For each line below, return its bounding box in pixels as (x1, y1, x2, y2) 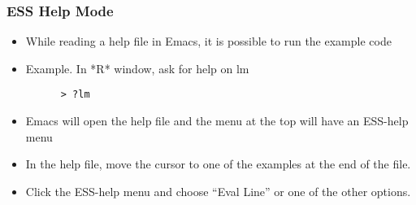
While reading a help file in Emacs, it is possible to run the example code (25, 33, 392, 50)
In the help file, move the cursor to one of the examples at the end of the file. (25, 155, 411, 172)
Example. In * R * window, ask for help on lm (25, 59, 249, 76)
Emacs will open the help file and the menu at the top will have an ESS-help (25, 112, 409, 129)
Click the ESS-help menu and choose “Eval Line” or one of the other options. (25, 182, 411, 199)
